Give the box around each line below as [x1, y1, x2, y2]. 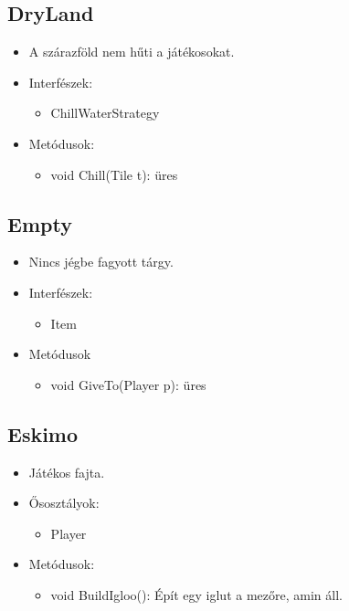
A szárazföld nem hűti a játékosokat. [28, 42, 235, 61]
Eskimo [7, 419, 79, 448]
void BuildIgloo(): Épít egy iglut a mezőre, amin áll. [50, 585, 343, 604]
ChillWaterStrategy [50, 103, 160, 122]
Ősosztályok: [28, 493, 100, 512]
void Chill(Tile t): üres [50, 164, 178, 184]
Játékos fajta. [28, 462, 105, 481]
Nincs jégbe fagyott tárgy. [28, 252, 174, 271]
